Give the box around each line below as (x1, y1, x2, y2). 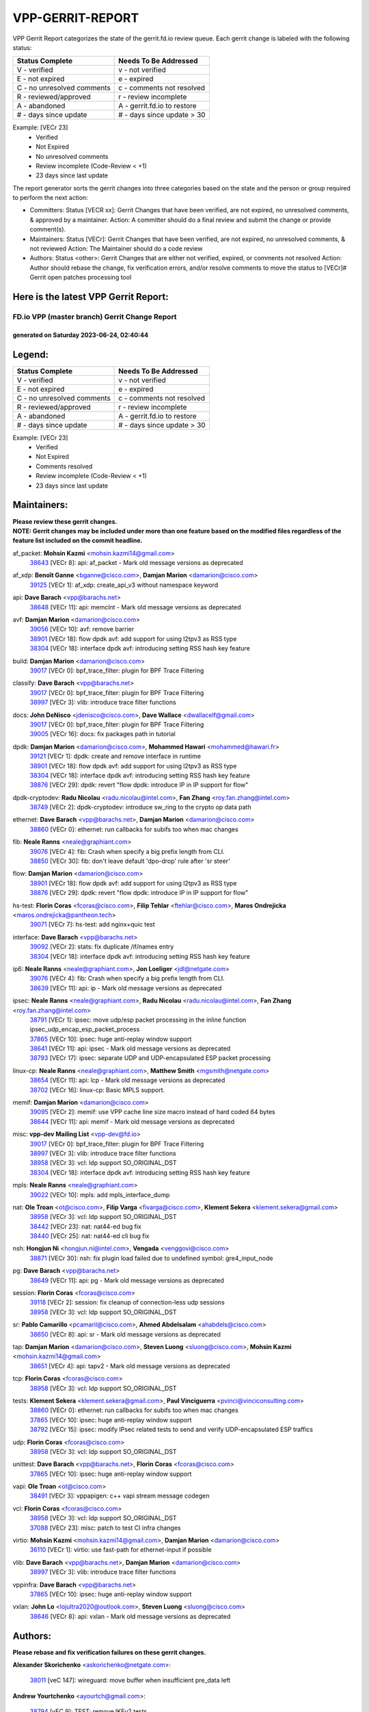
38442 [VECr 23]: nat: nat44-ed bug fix (29, 1222, 141, 1231)
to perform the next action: (12, 194, 88, 202)
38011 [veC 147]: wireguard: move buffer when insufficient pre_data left (29, 1676, 231, 1685)
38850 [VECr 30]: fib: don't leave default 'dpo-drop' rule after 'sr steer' (29, 857, 230, 866)
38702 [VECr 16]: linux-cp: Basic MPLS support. (29, 1085, 165, 1094)
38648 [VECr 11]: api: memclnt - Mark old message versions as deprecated (29, 603, 242, 611)
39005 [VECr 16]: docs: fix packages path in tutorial (29, 730, 176, 738)
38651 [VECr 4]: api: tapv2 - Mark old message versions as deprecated (29, 1361, 230, 1370)
